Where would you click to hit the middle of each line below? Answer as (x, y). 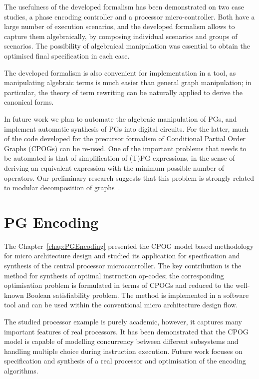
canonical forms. (29, 102)
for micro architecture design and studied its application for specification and (122, 256)
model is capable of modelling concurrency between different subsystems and (121, 341)
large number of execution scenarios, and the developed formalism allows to (120, 26)
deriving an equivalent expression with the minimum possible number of (114, 167)
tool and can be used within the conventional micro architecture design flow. (121, 305)
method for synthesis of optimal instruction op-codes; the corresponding (114, 275)
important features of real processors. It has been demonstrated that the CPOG (126, 331)
